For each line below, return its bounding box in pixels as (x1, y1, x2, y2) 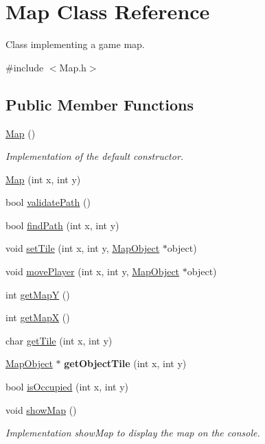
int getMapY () (5, 287, 70, 301)
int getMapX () (5, 310, 70, 325)
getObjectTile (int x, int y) (64, 356, 187, 371)
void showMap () (5, 402, 77, 417)
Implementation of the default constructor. (5, 149, 184, 163)
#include (5, 60, 44, 74)
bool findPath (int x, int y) (5, 218, 119, 232)
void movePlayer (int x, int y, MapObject (5, 264, 180, 279)
